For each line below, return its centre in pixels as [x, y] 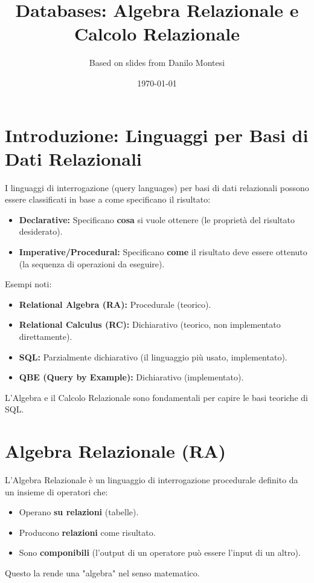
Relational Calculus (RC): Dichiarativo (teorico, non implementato [150, 324]
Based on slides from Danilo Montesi [157, 63]
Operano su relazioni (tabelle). [79, 512]
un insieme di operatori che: [56, 491]
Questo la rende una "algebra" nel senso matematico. [102, 573]
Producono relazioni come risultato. [87, 532]
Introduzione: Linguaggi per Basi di [157, 135]
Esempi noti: [28, 284]
